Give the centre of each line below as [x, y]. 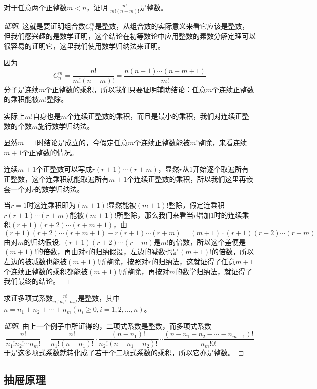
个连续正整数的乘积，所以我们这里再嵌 [190, 178]
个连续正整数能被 [162, 142]
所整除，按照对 [124, 262]
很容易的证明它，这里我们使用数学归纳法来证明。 [84, 46]
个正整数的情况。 [50, 152]
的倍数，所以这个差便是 [207, 242]
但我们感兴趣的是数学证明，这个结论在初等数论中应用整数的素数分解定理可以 [130, 36]
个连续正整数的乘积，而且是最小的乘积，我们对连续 [151, 115]
